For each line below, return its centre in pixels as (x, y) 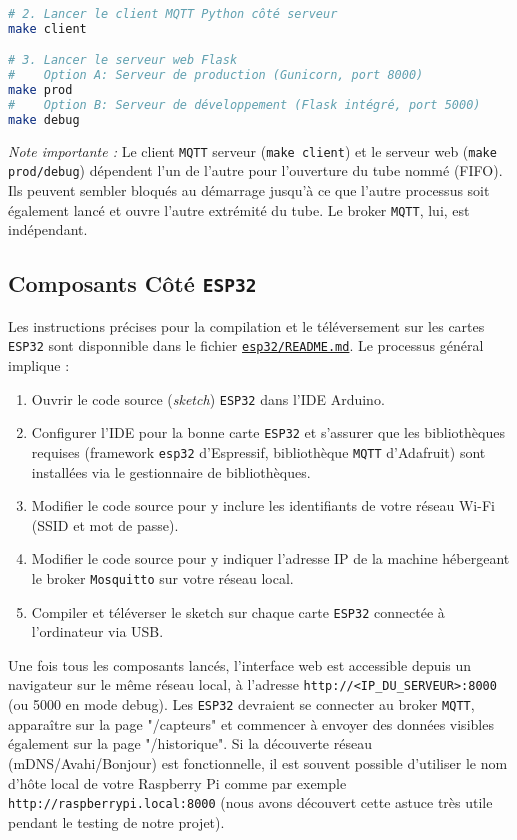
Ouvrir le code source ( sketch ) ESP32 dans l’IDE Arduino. (208, 398)
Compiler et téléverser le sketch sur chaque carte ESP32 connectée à (238, 611)
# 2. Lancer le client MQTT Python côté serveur (173, 14)
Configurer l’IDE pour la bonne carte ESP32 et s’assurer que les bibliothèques (268, 432)
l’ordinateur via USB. (97, 631)
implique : (39, 364)
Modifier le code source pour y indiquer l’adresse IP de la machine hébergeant (270, 558)
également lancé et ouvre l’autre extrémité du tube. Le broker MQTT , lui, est (239, 209)
